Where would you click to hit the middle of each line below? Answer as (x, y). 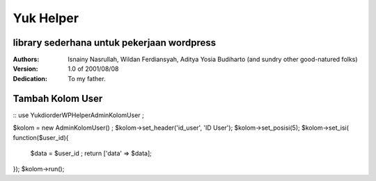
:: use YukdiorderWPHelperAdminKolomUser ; (78, 115)
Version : (25, 69)
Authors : (26, 60)
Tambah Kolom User (58, 98)
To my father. (87, 78)
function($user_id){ (41, 137)
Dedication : (30, 78)
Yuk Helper (46, 18)
